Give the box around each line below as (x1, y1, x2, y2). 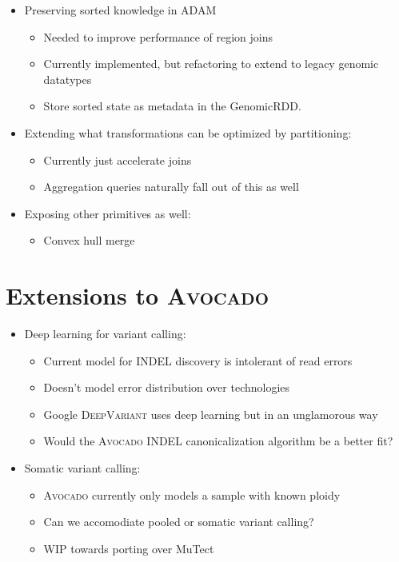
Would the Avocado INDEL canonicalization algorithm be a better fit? (43, 432, 393, 449)
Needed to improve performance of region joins (43, 28, 273, 45)
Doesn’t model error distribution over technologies (43, 379, 290, 396)
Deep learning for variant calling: (24, 325, 186, 342)
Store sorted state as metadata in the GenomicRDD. (43, 98, 301, 114)
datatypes (43, 70, 92, 87)
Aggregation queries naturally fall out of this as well (43, 178, 299, 195)
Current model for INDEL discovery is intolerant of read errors (43, 352, 353, 369)
